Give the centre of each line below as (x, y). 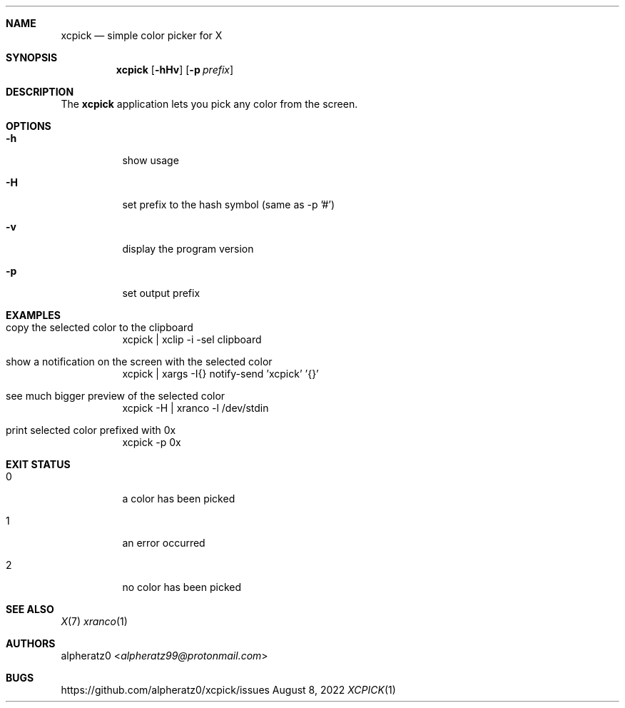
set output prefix (161, 293)
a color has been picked (179, 499)
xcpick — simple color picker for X (142, 35)
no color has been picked (182, 587)
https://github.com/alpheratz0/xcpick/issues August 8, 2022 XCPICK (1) (228, 690)
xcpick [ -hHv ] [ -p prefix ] (175, 70)
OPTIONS (29, 126)
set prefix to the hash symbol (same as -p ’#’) (229, 204)
